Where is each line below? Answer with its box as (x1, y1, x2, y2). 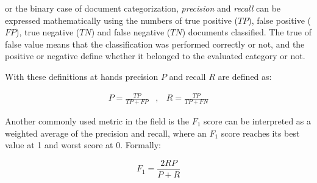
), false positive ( (248, 13, 312, 26)
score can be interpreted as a (204, 114, 312, 127)
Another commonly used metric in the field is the (5, 114, 189, 127)
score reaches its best (221, 126, 300, 139)
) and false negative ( (91, 26, 171, 38)
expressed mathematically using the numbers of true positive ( (5, 13, 238, 26)
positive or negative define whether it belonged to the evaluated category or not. (5, 49, 305, 62)
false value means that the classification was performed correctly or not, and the (5, 37, 305, 50)
